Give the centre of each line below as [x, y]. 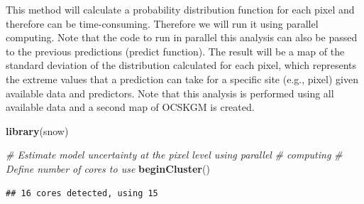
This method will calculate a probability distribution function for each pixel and [180, 9]
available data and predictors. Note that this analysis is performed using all [170, 93]
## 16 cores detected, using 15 [82, 193]
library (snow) [37, 130]
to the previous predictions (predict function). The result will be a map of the [175, 51]
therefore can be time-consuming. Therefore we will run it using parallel [162, 23]
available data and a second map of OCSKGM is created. [130, 107]
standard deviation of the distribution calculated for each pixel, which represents [181, 65]
